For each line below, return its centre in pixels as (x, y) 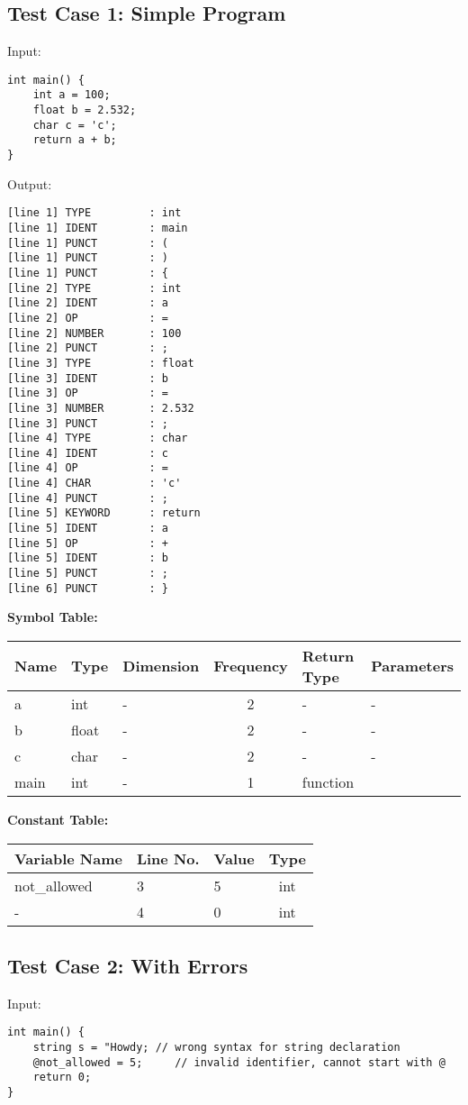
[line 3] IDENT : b (88, 378)
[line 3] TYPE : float (101, 363)
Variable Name (68, 858)
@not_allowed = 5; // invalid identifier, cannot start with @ (239, 1062)
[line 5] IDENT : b (88, 558)
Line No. (168, 858)
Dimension (161, 666)
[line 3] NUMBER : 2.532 (101, 408)
